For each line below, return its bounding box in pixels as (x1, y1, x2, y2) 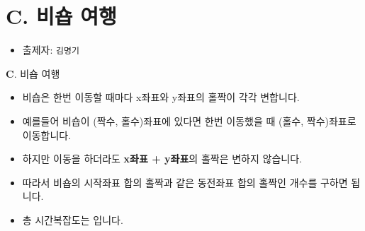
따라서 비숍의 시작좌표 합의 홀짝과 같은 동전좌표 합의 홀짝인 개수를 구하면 (22, 174, 348, 189)
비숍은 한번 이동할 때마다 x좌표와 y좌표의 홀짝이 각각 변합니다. (22, 90, 300, 105)
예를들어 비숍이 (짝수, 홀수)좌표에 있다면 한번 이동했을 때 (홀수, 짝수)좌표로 (22, 113, 356, 128)
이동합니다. (22, 127, 72, 142)
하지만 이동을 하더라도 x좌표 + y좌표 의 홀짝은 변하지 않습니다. (22, 151, 302, 166)
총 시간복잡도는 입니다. (22, 212, 123, 227)
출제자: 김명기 (22, 42, 79, 57)
